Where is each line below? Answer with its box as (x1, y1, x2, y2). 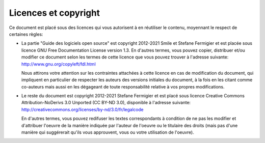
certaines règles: (9, 31, 44, 37)
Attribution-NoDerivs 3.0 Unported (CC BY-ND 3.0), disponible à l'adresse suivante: (21, 100, 191, 106)
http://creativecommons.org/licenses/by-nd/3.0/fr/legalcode (21, 106, 144, 113)
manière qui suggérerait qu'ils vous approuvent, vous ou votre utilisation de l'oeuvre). (21, 129, 194, 135)
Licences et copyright (9, 7, 100, 18)
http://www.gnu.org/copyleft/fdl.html (21, 61, 96, 67)
